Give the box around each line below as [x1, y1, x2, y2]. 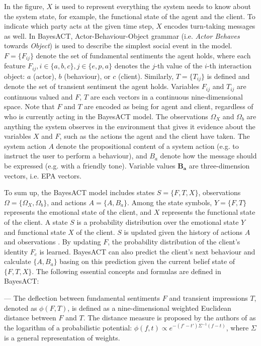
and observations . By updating [4, 236, 101, 247]
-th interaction [207, 60, 252, 71]
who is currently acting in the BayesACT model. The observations [4, 111, 208, 121]
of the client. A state [4, 216, 68, 227]
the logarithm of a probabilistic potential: [4, 322, 132, 332]
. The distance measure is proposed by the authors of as [83, 312, 256, 323]
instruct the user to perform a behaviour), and [4, 150, 147, 161]
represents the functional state [162, 207, 255, 217]
